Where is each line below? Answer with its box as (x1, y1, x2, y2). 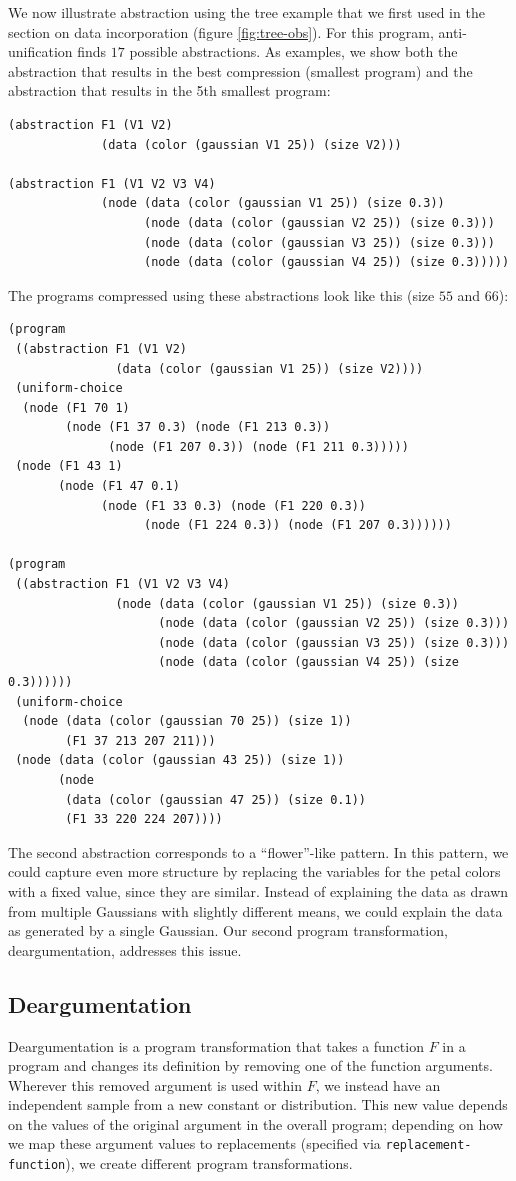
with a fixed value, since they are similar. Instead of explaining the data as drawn (8, 880, 509, 901)
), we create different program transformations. (65, 1153, 353, 1174)
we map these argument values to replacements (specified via (8, 1133, 381, 1154)
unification (8, 41, 73, 62)
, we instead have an (315, 1074, 441, 1095)
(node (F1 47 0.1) (58, 479, 180, 494)
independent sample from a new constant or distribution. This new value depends (8, 1094, 508, 1115)
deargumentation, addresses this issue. (8, 939, 242, 960)
